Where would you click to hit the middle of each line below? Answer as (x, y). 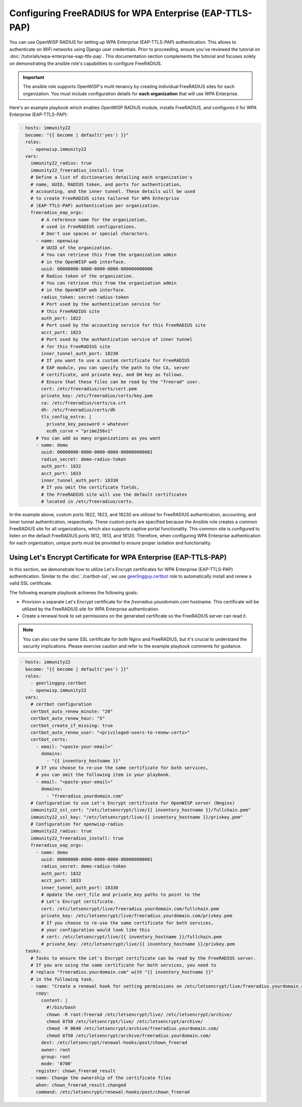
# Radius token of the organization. (88, 276)
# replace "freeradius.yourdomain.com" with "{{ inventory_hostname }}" (122, 972)
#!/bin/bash (61, 1008)
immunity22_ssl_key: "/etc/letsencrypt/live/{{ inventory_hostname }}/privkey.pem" (137, 817)
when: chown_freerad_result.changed (81, 1085)
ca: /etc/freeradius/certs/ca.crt (84, 403)
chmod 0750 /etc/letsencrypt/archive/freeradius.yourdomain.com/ (129, 1035)
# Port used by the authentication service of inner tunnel (117, 339)
